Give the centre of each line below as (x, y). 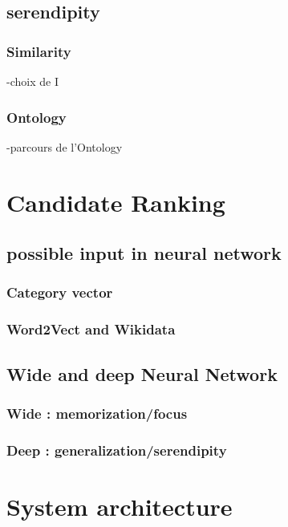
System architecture (120, 506)
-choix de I (32, 81)
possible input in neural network (144, 253)
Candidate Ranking (116, 202)
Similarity (39, 51)
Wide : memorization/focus (97, 413)
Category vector (60, 292)
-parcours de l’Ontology (65, 146)
